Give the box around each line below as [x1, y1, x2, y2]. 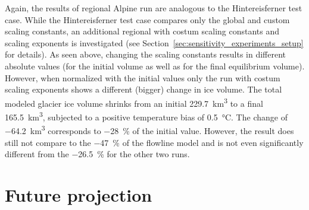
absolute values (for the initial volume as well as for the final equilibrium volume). [5, 59, 305, 72]
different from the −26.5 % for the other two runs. [5, 148, 190, 160]
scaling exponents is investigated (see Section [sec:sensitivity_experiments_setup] [5, 36, 304, 49]
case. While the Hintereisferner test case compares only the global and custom [5, 13, 290, 26]
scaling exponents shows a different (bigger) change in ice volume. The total [5, 83, 282, 96]
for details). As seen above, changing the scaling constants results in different [5, 48, 286, 61]
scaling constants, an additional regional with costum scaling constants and [5, 25, 280, 37]
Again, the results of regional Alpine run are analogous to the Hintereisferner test [5, 2, 302, 14]
